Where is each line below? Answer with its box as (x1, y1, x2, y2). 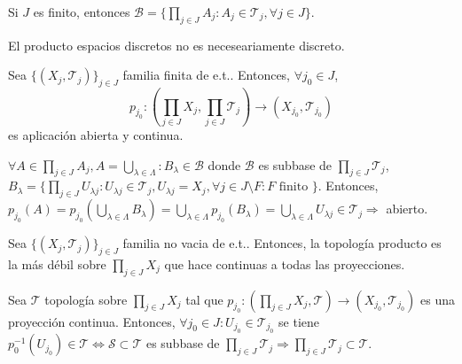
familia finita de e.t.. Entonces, (122, 66, 291, 84)
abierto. (386, 199, 428, 218)
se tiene (278, 312, 320, 330)
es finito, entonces (33, 3, 130, 20)
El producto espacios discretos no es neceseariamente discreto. (8, 35, 345, 54)
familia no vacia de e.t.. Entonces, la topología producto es (122, 234, 442, 252)
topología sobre (44, 290, 128, 308)
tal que (185, 290, 223, 308)
